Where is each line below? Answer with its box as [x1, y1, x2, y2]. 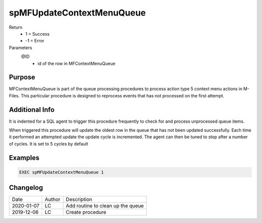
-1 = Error [25, 38, 45, 44]
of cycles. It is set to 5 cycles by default [9, 141, 88, 147]
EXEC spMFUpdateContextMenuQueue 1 [19, 169, 104, 175]
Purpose [9, 73, 35, 81]
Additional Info [9, 105, 55, 114]
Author [45, 196, 61, 203]
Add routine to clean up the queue [65, 203, 144, 209]
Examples [9, 153, 40, 162]
